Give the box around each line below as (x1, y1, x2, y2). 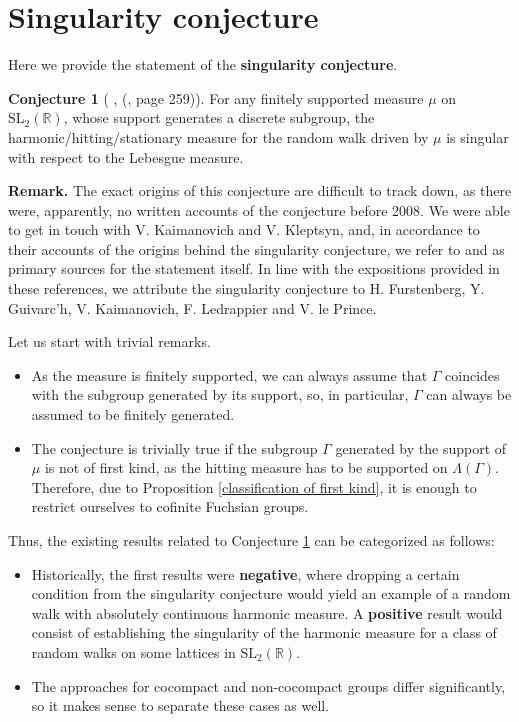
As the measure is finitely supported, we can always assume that (31, 364, 428, 385)
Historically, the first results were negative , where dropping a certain (31, 563, 460, 584)
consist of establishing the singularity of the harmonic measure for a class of (31, 622, 497, 643)
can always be (426, 384, 512, 405)
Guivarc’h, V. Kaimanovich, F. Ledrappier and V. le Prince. (8, 297, 377, 318)
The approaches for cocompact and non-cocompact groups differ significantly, (31, 675, 506, 696)
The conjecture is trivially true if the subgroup (31, 437, 318, 458)
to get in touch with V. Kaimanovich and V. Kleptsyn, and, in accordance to (8, 219, 480, 240)
